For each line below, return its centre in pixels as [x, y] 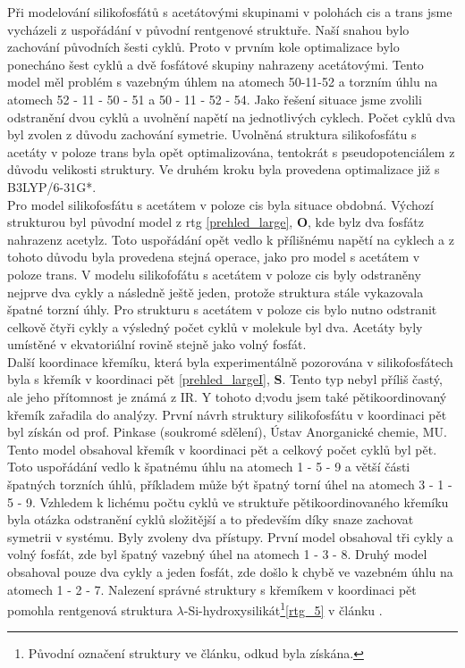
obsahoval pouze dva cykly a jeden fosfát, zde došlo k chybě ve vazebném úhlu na [230, 572]
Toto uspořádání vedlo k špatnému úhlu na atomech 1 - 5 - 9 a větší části [209, 467]
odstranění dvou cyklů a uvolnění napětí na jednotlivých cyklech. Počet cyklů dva [232, 117]
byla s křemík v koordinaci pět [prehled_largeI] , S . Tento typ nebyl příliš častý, [225, 379]
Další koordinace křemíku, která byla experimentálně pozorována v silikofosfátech [230, 361]
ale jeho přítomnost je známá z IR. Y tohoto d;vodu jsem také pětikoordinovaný [227, 397]
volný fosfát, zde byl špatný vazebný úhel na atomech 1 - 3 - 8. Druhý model [217, 554]
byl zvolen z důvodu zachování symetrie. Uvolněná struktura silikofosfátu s [212, 134]
